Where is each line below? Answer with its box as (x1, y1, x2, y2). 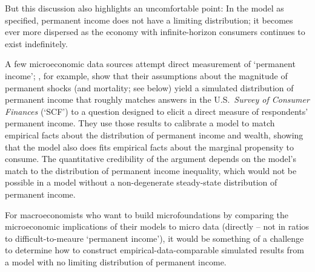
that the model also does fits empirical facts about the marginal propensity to (5, 140, 294, 153)
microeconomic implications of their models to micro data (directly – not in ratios (5, 220, 310, 233)
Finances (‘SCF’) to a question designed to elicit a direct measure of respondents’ (5, 105, 308, 117)
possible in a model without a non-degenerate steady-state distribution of (5, 176, 277, 189)
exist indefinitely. (5, 37, 68, 50)
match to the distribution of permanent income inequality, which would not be (5, 164, 297, 176)
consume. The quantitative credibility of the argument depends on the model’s (5, 152, 296, 165)
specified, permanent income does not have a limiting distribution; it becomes (5, 13, 293, 26)
